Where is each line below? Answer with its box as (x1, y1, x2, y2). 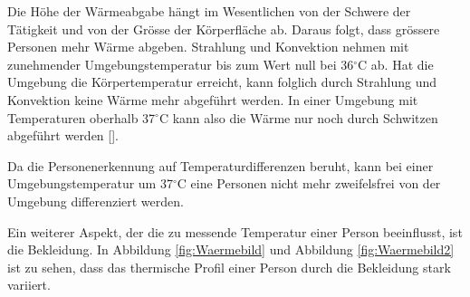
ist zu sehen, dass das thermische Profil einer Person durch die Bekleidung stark (7, 257, 451, 276)
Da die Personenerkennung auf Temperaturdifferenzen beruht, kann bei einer (7, 156, 434, 175)
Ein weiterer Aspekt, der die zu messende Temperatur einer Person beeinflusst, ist (7, 222, 463, 241)
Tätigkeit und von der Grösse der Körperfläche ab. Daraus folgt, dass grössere (7, 19, 440, 38)
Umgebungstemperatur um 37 (7, 174, 173, 193)
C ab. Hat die (358, 54, 434, 73)
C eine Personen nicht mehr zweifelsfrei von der (177, 174, 441, 193)
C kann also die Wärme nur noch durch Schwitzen (158, 108, 438, 127)
